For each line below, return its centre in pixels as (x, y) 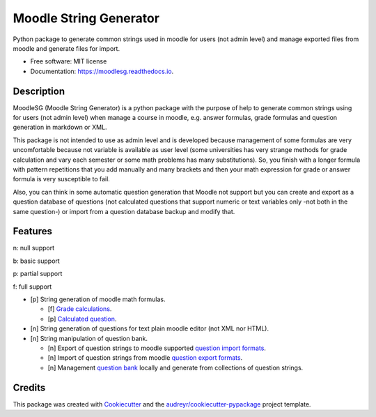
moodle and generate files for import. (66, 48)
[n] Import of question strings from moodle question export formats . (145, 358)
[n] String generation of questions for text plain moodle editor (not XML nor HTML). (150, 328)
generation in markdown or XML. (60, 127)
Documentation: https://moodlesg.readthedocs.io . (102, 71)
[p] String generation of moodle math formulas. (98, 299)
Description (39, 91)
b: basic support (37, 261)
